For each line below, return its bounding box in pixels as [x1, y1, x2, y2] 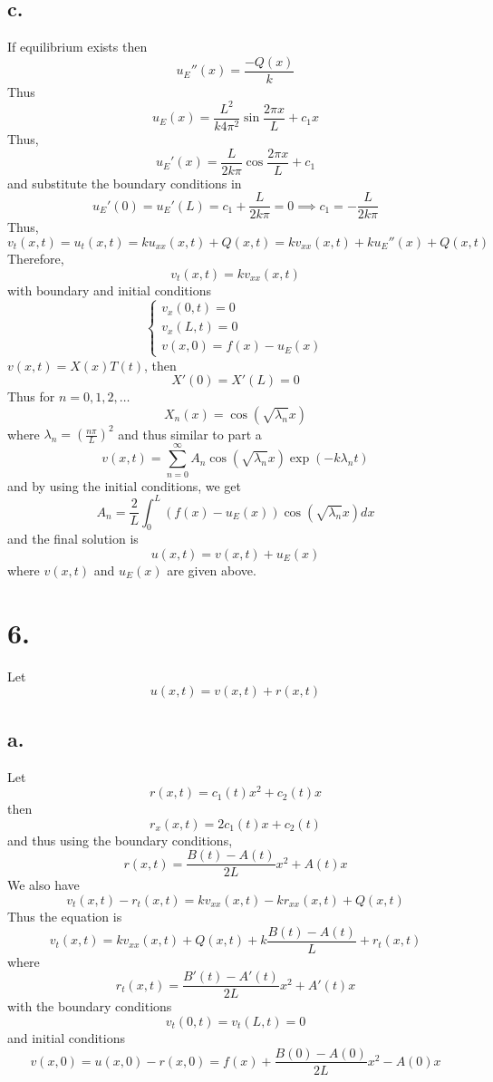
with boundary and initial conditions [7, 280, 211, 299]
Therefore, [7, 248, 64, 267]
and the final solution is [7, 529, 139, 548]
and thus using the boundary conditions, [7, 830, 233, 849]
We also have [7, 875, 80, 894]
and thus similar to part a [118, 424, 262, 443]
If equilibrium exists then [7, 37, 148, 56]
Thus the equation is [7, 907, 122, 926]
